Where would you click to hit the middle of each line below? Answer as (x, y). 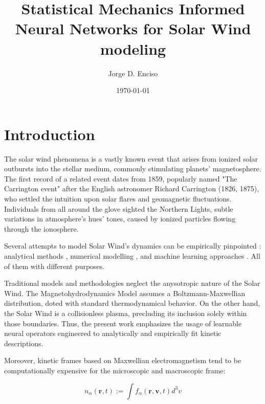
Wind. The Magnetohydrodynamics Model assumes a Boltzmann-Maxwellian (125, 293)
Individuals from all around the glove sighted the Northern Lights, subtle (119, 208)
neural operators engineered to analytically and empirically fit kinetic (113, 333)
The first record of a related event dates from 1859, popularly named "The (121, 178)
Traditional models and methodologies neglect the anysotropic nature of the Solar (132, 283)
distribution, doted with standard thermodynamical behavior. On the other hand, (132, 303)
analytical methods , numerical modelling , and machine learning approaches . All (132, 255)
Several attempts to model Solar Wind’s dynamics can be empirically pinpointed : (133, 246)
